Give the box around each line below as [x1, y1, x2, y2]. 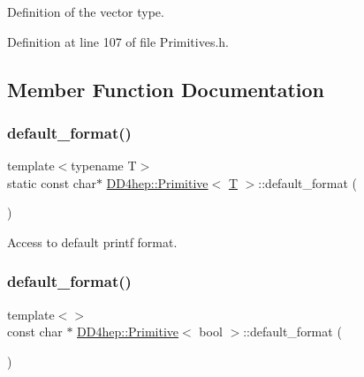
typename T [71, 156, 137, 175]
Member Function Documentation [7, 75, 325, 102]
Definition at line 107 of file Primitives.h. [7, 32, 229, 50]
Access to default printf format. [7, 232, 178, 251]
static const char [7, 173, 96, 192]
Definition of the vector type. [7, 3, 164, 20]
